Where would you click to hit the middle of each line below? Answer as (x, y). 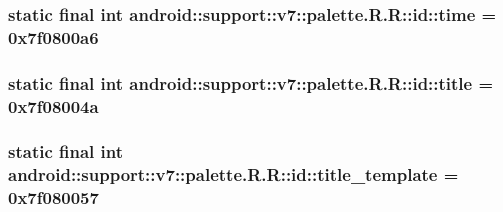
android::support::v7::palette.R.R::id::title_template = (233, 174)
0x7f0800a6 (53, 36)
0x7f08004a (53, 105)
